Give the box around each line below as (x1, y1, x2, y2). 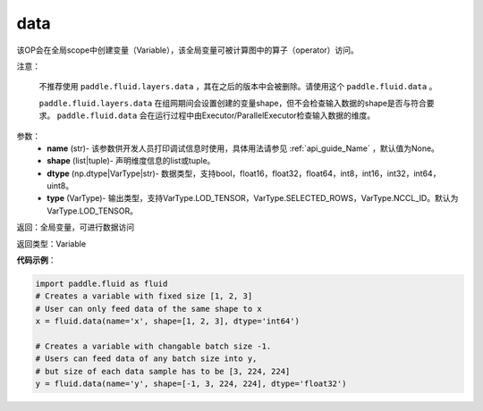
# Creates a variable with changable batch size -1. (35, 340, 272, 351)
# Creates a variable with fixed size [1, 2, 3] (35, 291, 253, 301)
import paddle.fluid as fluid (35, 279, 168, 289)
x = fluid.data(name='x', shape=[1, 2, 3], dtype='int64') (35, 316, 300, 326)
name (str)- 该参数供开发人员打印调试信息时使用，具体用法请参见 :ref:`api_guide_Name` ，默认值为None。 (47, 143, 440, 154)
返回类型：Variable (16, 238, 87, 249)
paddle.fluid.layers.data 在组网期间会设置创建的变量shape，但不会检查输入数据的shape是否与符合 (38, 97, 427, 108)
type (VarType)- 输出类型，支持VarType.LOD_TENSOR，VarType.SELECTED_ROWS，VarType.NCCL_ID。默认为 (47, 193, 459, 204)
